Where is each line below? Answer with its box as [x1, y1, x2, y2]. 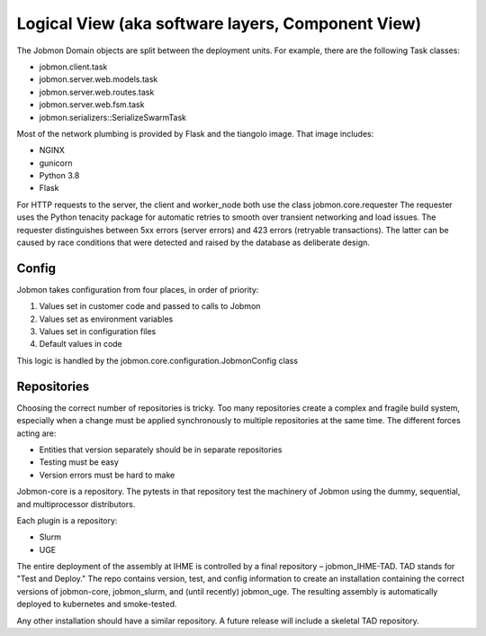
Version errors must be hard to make [39, 469, 175, 480]
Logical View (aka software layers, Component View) [16, 14, 422, 33]
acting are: [16, 428, 57, 439]
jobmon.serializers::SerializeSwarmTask [39, 112, 187, 123]
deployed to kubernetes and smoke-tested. [16, 599, 177, 610]
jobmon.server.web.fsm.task [39, 99, 145, 110]
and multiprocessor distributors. [16, 498, 136, 509]
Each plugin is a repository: [16, 514, 118, 526]
